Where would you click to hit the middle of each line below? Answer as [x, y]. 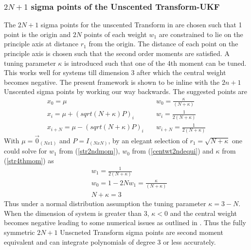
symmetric [19, 232]
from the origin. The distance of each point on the [163, 44]
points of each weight [115, 34]
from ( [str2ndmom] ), [90, 151]
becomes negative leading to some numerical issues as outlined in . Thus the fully [125, 222]
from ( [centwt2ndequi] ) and [173, 151]
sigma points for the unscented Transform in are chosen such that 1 [141, 25]
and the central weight [204, 213]
